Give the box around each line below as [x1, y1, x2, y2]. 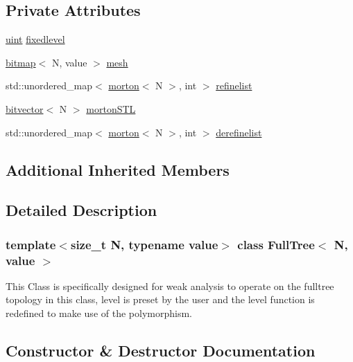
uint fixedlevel [6, 32, 65, 46]
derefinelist [216, 125, 262, 139]
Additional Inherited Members [6, 159, 230, 180]
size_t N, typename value [70, 235, 218, 253]
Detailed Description [6, 199, 157, 221]
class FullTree [237, 235, 315, 253]
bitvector [6, 101, 44, 116]
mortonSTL [86, 101, 136, 116]
